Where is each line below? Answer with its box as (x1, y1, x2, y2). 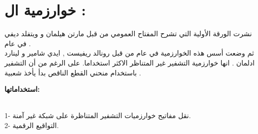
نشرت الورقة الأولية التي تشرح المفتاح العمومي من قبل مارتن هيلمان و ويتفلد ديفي (4, 28, 252, 39)
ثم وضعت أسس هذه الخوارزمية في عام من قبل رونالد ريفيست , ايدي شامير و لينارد (4, 48, 254, 58)
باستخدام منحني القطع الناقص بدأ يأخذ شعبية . (4, 67, 141, 77)
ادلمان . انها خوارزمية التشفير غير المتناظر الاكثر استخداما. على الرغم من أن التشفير (4, 57, 255, 67)
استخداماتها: (4, 84, 40, 94)
